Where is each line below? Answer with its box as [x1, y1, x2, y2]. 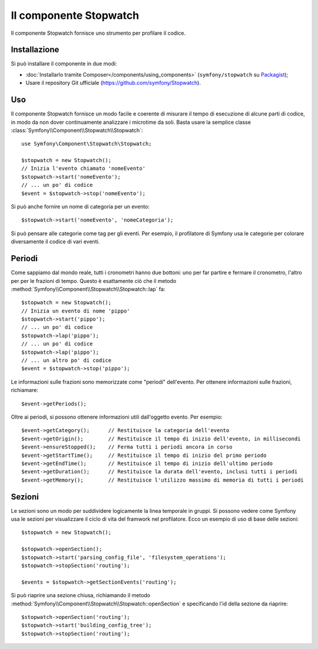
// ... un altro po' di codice [21, 357, 112, 364]
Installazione [11, 45, 59, 55]
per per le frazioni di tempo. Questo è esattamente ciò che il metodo [11, 277, 177, 284]
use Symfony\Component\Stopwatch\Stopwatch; [21, 140, 153, 147]
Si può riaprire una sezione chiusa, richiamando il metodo [11, 592, 150, 599]
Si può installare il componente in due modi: [11, 60, 117, 67]
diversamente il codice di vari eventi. [11, 238, 100, 245]
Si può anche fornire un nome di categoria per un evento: [11, 203, 150, 210]
